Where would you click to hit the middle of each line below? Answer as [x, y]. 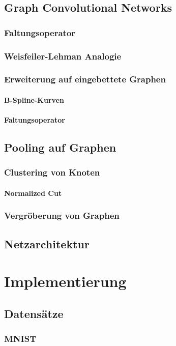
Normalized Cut [33, 193]
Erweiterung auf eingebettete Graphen [85, 79]
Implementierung [65, 281]
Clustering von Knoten [52, 172]
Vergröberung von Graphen [62, 215]
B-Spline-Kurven [34, 99]
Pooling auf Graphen [60, 147]
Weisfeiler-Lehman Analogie [63, 56]
